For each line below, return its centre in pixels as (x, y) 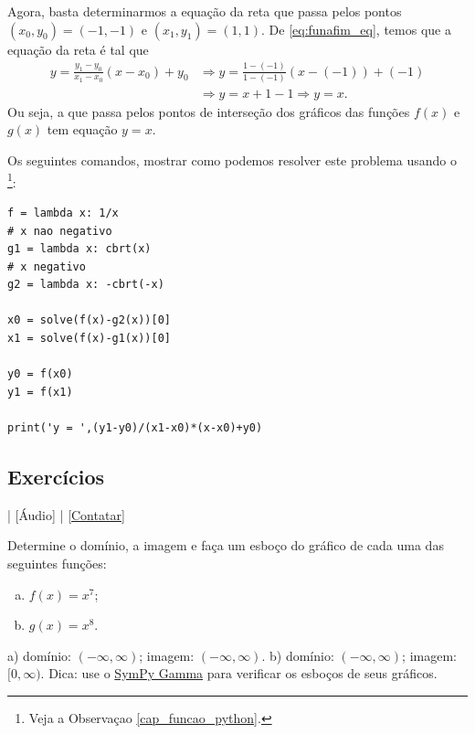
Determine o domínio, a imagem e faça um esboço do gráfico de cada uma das (226, 545)
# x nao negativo (60, 231)
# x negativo (47, 266)
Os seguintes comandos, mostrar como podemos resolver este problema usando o (232, 160)
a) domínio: (40, 655)
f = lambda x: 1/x (63, 213)
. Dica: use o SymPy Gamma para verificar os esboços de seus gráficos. (239, 673)
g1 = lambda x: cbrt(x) (79, 249)
